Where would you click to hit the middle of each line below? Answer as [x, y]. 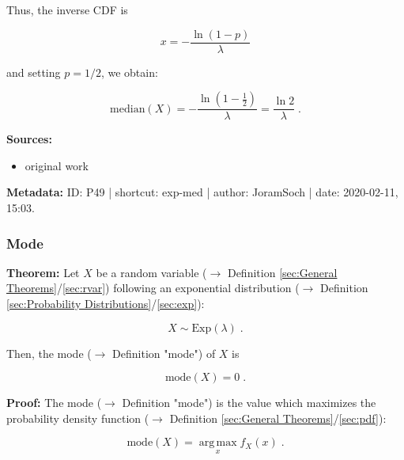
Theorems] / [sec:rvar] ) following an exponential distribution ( [153, 288]
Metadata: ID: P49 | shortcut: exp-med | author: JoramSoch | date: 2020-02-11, [202, 192]
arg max [218, 443]
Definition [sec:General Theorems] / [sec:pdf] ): [278, 418]
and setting [34, 72]
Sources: [29, 139]
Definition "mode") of [164, 353]
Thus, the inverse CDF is [67, 10]
